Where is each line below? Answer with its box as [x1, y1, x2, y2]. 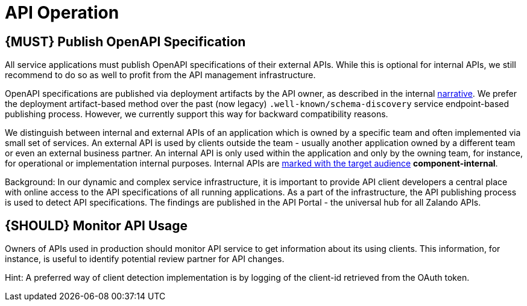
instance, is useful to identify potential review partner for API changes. [5, 254, 285, 265]
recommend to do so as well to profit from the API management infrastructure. [5, 70, 316, 81]
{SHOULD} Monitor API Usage [5, 218, 188, 233]
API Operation [5, 2, 119, 23]
